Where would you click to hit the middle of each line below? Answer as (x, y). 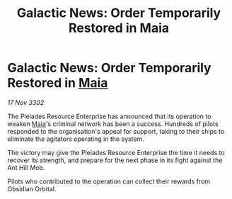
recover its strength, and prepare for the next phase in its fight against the (115, 160)
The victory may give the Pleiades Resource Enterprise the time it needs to (116, 152)
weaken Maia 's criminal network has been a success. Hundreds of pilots (113, 124)
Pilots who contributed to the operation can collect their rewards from (109, 181)
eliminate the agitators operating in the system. (76, 139)
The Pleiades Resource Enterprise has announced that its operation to (109, 116)
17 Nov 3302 (26, 102)
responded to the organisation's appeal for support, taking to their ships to (116, 131)
